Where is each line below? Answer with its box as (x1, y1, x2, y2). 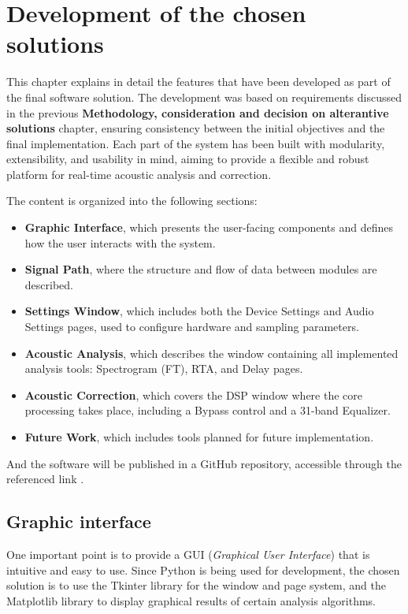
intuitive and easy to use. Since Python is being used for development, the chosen (6, 561, 400, 578)
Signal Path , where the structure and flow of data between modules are (24, 261, 377, 277)
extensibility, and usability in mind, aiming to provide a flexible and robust (6, 151, 369, 167)
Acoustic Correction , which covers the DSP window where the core (24, 386, 363, 403)
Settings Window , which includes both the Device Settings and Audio (24, 303, 374, 319)
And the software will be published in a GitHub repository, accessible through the (6, 455, 402, 471)
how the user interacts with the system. (24, 234, 216, 251)
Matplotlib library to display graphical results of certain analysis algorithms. (6, 592, 376, 608)
